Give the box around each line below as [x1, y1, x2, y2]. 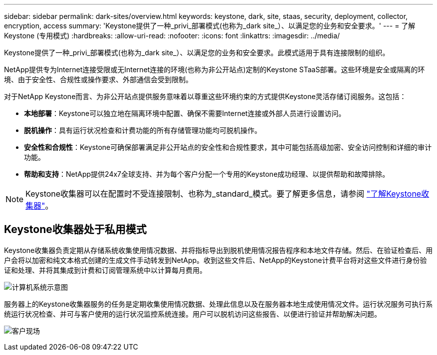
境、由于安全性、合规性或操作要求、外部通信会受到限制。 [4, 75, 193, 84]
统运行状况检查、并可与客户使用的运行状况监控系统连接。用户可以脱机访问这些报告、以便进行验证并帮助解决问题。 [4, 309, 381, 318]
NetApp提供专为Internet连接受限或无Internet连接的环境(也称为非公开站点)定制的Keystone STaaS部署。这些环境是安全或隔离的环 [4, 65, 425, 74]
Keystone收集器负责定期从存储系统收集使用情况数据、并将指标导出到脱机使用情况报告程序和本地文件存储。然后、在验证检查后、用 [4, 245, 433, 254]
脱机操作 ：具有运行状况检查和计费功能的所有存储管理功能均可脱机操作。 [24, 126, 261, 134]
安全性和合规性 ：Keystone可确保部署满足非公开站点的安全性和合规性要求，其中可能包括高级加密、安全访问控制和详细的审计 [24, 143, 432, 151]
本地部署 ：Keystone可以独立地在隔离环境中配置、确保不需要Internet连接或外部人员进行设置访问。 [24, 109, 346, 118]
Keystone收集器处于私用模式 [4, 223, 147, 236]
